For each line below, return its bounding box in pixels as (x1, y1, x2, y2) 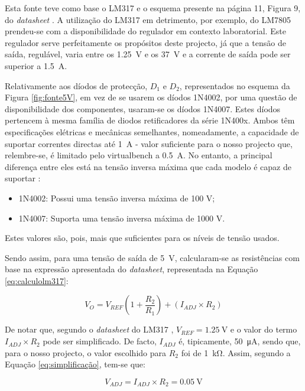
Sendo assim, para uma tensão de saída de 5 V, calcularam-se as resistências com (5, 251, 300, 263)
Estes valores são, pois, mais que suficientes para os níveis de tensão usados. (5, 232, 280, 244)
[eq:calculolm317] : (5, 274, 69, 286)
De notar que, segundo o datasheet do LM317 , (5, 323, 174, 335)
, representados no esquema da (179, 79, 290, 92)
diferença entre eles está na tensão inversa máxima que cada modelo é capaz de (5, 160, 291, 172)
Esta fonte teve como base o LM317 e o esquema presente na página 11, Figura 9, (5, 2, 301, 14)
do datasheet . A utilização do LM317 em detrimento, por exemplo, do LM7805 (5, 13, 291, 25)
